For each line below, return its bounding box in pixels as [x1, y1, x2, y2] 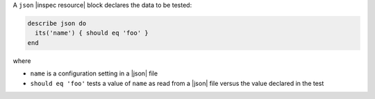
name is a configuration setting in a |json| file [30, 69, 158, 78]
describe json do [27, 19, 87, 27]
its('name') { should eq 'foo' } [35, 29, 149, 37]
